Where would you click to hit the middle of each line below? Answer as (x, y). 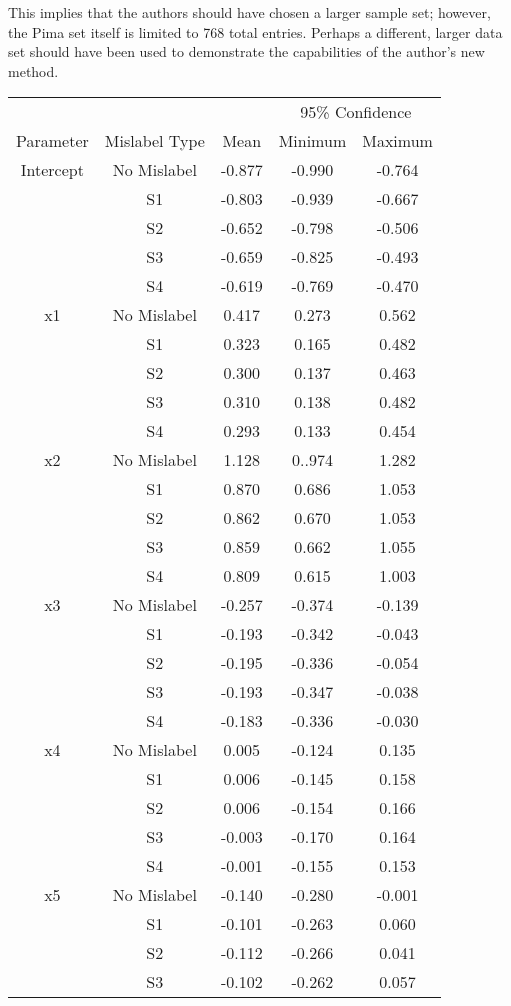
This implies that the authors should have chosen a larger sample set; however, (249, 12)
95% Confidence (356, 112)
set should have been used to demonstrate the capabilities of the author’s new (246, 51)
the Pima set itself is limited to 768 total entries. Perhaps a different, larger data (255, 31)
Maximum (397, 141)
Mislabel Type (154, 141)
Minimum (312, 141)
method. (33, 70)
